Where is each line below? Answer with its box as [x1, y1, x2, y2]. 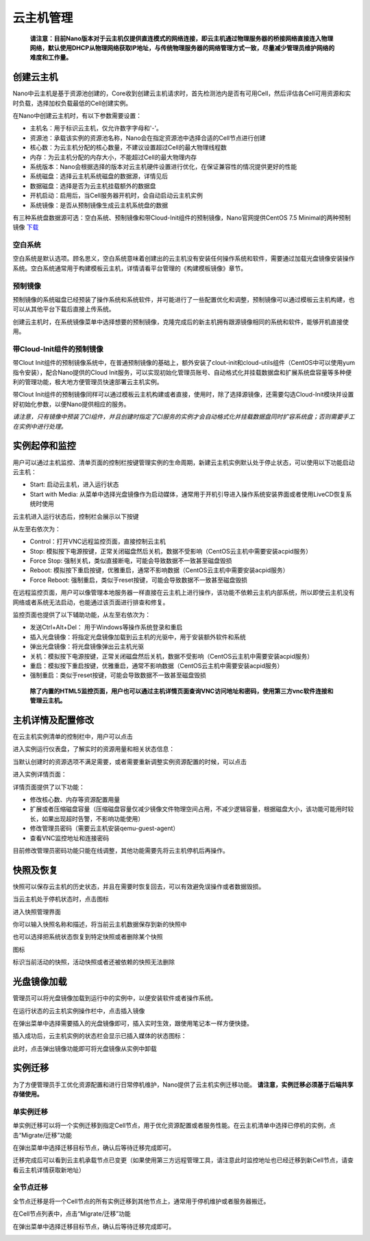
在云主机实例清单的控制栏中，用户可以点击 [12, 733, 133, 741]
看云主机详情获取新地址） [12, 1166, 85, 1174]
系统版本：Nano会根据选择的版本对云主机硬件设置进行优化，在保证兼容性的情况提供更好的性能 [29, 162, 297, 171]
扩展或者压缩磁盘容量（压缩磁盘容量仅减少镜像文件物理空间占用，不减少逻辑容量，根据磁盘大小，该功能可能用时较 [29, 805, 354, 813]
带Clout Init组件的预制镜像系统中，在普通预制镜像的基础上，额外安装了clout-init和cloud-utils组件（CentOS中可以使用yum [12, 359, 356, 367]
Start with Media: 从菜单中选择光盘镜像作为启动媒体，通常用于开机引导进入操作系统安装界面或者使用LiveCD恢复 [29, 490, 346, 498]
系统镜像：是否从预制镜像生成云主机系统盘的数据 [29, 201, 168, 209]
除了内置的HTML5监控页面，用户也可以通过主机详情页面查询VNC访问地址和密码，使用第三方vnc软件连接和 [29, 687, 334, 695]
